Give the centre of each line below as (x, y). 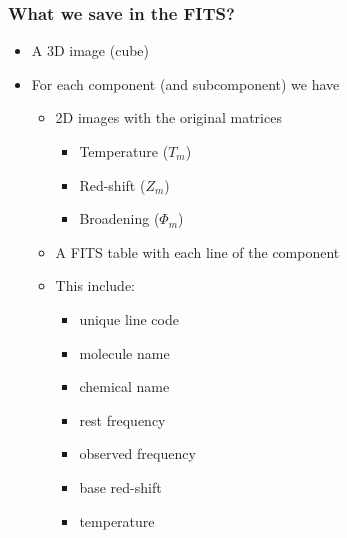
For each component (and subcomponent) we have (185, 83)
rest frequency (122, 419)
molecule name (124, 352)
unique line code (129, 318)
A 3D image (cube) (90, 50)
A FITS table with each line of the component (197, 251)
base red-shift (120, 486)
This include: (95, 285)
